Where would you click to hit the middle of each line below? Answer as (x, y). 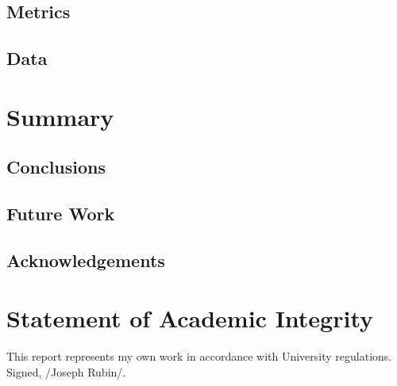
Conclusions (56, 167)
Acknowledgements (86, 260)
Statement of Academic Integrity (190, 318)
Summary (60, 116)
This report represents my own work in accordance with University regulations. (199, 356)
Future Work (61, 214)
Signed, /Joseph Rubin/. (66, 372)
